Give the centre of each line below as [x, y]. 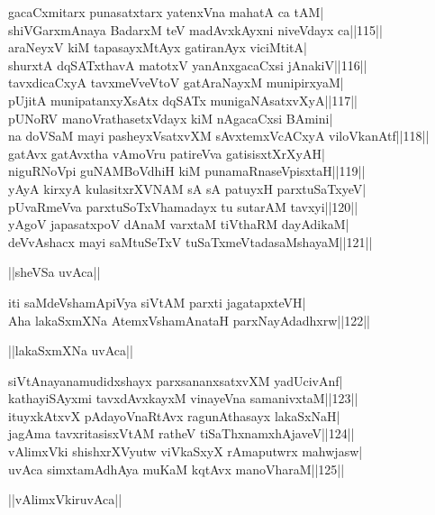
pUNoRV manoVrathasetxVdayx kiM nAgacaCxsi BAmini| [171, 118]
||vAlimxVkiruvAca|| [65, 499]
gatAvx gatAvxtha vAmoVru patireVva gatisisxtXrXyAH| [167, 153]
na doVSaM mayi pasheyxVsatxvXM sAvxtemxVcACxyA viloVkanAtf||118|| [219, 136]
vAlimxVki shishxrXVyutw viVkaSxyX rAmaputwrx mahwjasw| [186, 451]
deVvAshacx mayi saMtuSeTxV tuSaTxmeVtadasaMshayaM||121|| [190, 241]
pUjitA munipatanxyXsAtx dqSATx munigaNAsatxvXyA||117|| [183, 100]
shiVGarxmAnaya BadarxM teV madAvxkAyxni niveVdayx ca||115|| [195, 29]
